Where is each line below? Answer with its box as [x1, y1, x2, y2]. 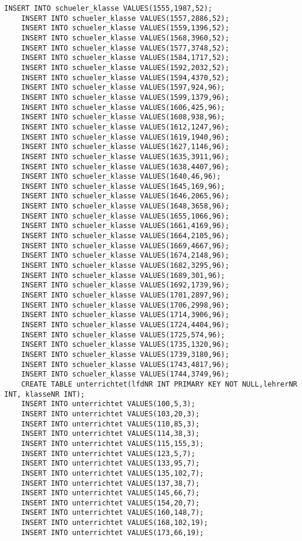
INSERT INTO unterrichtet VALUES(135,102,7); [21, 469, 204, 477]
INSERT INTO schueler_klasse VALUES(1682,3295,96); [21, 261, 230, 270]
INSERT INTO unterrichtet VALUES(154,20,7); [21, 498, 200, 507]
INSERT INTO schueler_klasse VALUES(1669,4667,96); [21, 241, 230, 250]
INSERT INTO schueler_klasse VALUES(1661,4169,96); [21, 222, 230, 230]
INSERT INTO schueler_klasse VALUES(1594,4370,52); [21, 73, 230, 82]
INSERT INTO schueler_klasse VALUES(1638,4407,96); [21, 162, 230, 171]
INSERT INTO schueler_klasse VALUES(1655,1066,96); [21, 211, 230, 220]
